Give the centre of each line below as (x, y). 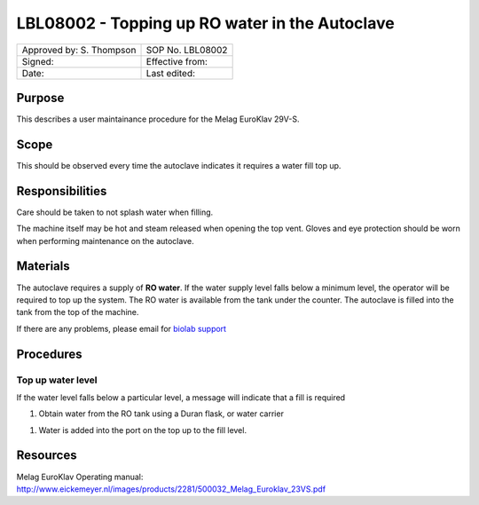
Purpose (40, 98)
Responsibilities (62, 191)
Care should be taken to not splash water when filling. (115, 212)
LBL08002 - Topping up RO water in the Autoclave (205, 23)
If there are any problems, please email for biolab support (121, 328)
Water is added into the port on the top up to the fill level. (143, 430)
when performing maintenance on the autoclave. (105, 241)
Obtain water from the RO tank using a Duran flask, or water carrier (161, 414)
